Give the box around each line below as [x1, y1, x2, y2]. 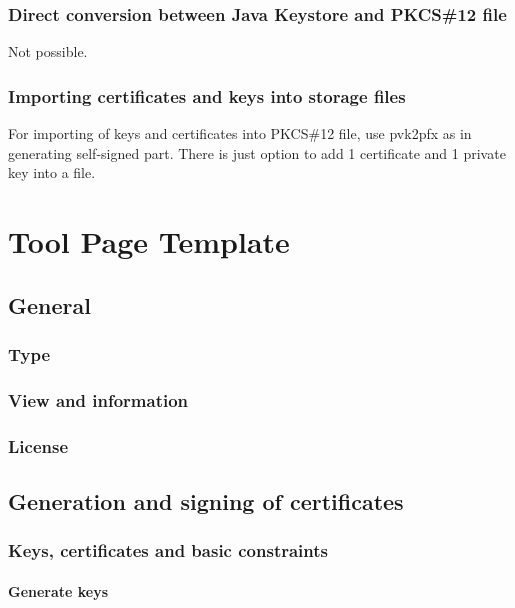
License [8, 433, 69, 458]
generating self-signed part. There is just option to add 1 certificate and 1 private [8, 142, 506, 163]
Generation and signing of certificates [8, 485, 404, 516]
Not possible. [8, 41, 88, 62]
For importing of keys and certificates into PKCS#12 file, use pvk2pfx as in [8, 123, 472, 144]
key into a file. [8, 162, 96, 183]
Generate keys [8, 580, 109, 601]
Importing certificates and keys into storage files [8, 83, 406, 108]
